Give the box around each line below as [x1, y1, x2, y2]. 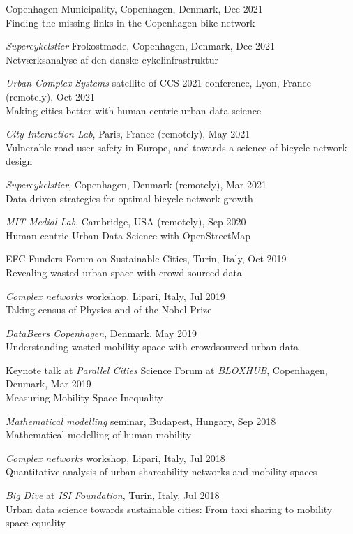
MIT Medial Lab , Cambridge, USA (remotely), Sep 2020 [6, 214, 246, 229]
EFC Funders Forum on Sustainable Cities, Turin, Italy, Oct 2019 [6, 251, 287, 266]
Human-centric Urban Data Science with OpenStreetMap [6, 228, 251, 242]
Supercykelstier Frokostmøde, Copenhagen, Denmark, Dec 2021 [6, 38, 276, 53]
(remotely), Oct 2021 [6, 89, 95, 103]
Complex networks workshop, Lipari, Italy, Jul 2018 [6, 450, 225, 465]
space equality [6, 515, 66, 530]
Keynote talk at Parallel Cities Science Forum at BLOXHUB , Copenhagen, [6, 362, 328, 377]
